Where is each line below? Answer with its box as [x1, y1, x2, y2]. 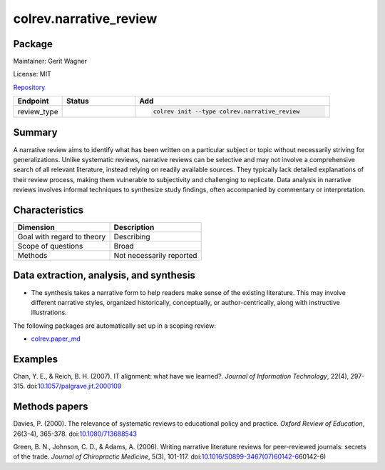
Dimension [17, 222, 55, 232]
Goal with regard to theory [17, 232, 106, 241]
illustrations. [31, 308, 67, 317]
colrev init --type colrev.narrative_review [153, 108, 300, 116]
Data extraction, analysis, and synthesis [13, 269, 196, 281]
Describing [113, 232, 150, 241]
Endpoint [17, 96, 49, 106]
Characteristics [13, 204, 84, 216]
